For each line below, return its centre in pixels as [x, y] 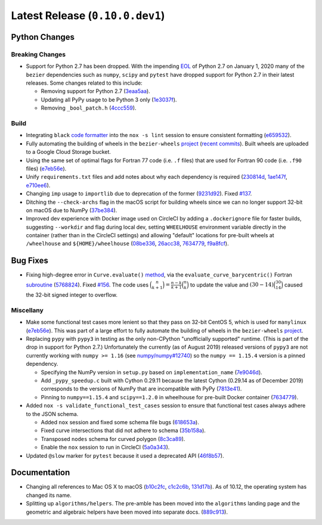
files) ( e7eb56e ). [46, 168]
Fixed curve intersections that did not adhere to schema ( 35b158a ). [123, 431]
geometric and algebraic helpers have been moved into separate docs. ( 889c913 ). [127, 512]
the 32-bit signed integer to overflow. [72, 295]
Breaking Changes [38, 54]
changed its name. [49, 495]
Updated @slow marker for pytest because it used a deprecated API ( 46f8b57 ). [125, 455]
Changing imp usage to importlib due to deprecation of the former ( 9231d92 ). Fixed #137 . [139, 194]
